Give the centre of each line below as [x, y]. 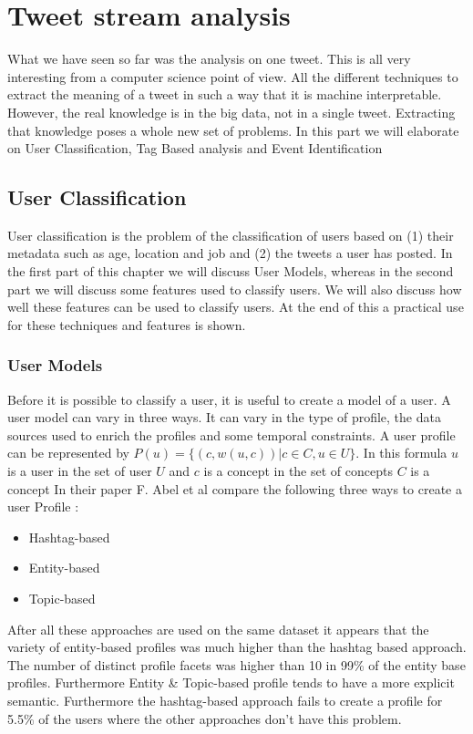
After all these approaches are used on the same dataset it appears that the [218, 629]
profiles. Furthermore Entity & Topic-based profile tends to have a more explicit [231, 682]
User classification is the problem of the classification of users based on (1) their [231, 235]
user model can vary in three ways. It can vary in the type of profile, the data [224, 417]
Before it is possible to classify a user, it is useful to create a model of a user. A [229, 399]
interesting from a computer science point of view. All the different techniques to [233, 76]
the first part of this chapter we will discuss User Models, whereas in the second [231, 271]
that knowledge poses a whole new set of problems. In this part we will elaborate [233, 130]
